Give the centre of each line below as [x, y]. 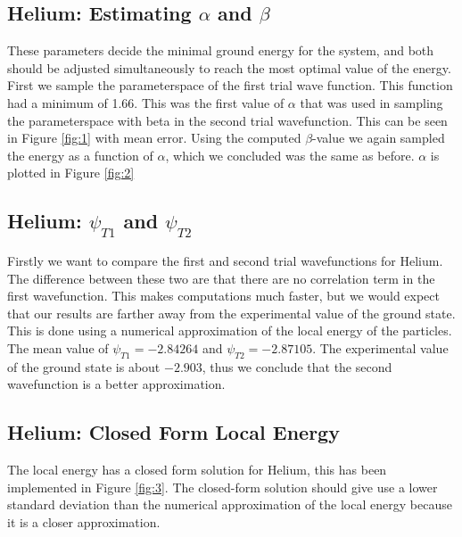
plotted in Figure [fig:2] [71, 173]
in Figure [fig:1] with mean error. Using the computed [154, 138]
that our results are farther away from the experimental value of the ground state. [231, 313]
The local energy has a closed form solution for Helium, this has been [197, 470]
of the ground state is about [84, 366]
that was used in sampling [371, 102]
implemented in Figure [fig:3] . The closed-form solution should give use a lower [223, 487]
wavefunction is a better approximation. [116, 384]
